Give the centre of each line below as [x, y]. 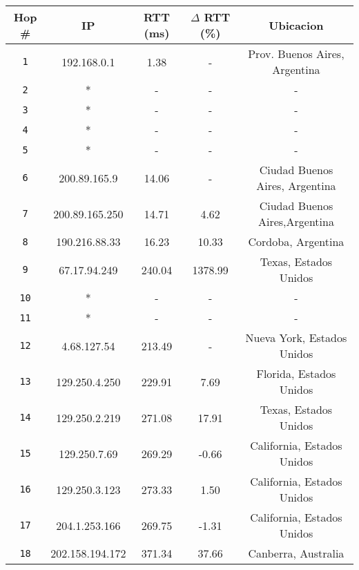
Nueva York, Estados [296, 338]
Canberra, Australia [296, 553]
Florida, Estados [296, 373]
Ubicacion [296, 25]
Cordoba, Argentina [296, 241]
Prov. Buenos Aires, [296, 54]
